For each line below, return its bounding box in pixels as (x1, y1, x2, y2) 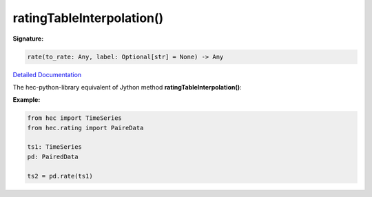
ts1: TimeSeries (27, 143, 83, 151)
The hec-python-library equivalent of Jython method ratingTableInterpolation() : (12, 83, 242, 91)
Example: (12, 96, 41, 104)
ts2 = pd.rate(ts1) (27, 172, 93, 180)
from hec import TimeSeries (27, 114, 122, 122)
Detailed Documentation (12, 70, 82, 79)
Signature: (12, 34, 44, 43)
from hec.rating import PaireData (27, 124, 144, 132)
